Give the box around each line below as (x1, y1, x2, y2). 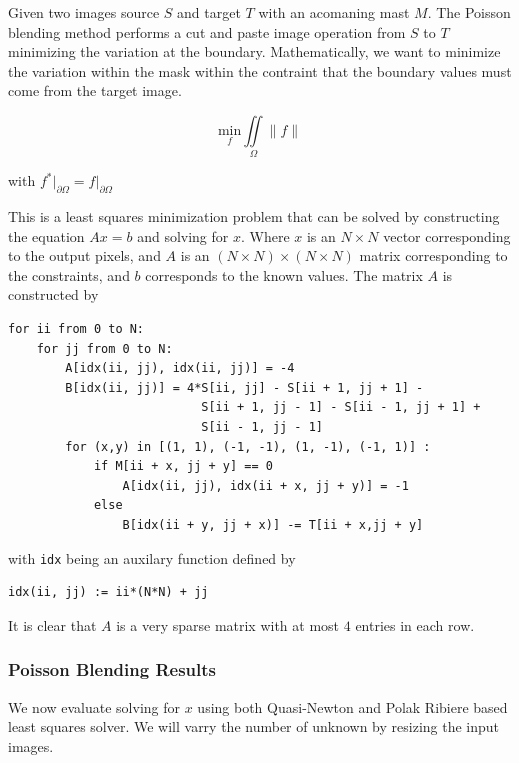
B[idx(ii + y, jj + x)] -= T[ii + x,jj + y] (122, 518, 424, 532)
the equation (8, 225, 85, 246)
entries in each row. (355, 614, 475, 635)
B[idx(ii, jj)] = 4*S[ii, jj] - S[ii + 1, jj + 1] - (65, 380, 424, 395)
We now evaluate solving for (8, 696, 181, 717)
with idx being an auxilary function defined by (8, 547, 296, 568)
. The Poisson (427, 2, 511, 22)
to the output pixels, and (8, 245, 161, 266)
